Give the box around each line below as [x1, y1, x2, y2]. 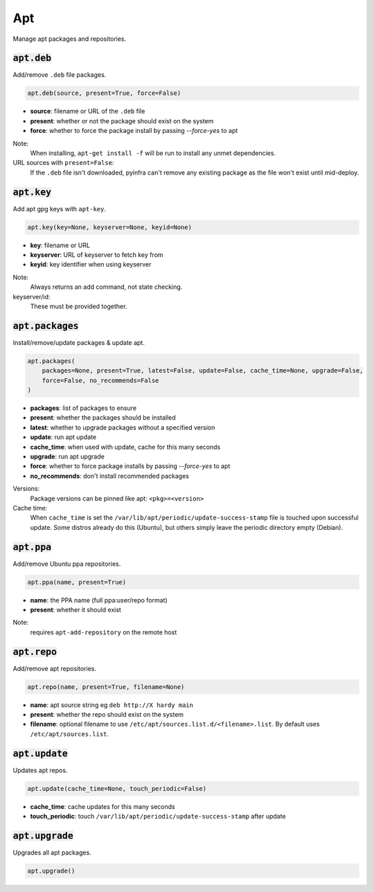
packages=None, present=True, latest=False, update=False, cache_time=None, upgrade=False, [42, 367, 364, 375]
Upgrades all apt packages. [12, 848, 91, 857]
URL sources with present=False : [12, 159, 114, 167]
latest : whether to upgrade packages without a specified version [30, 423, 215, 431]
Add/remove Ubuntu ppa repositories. [12, 560, 121, 568]
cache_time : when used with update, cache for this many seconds [30, 443, 221, 451]
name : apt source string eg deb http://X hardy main [30, 700, 194, 709]
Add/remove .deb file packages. [12, 71, 107, 79]
